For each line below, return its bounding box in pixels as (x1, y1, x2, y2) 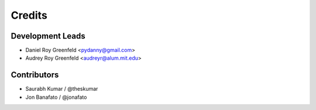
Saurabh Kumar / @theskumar (25, 85, 98, 92)
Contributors (11, 70, 59, 80)
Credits (11, 9, 48, 22)
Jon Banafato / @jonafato (25, 94, 87, 101)
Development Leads (11, 31, 86, 41)
